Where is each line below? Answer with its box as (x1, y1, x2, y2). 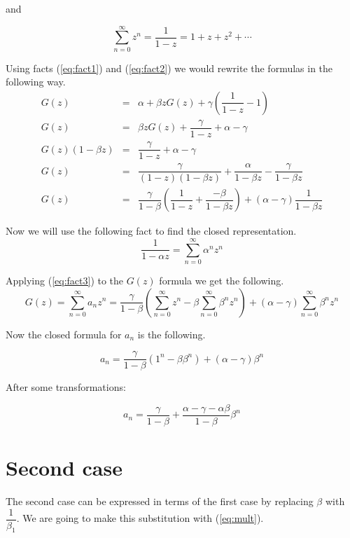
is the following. (137, 326, 206, 341)
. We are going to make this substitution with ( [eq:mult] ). (16, 511, 264, 525)
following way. (6, 74, 66, 89)
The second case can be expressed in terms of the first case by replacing (6, 494, 314, 508)
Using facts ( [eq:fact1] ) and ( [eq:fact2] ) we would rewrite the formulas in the (6, 60, 333, 75)
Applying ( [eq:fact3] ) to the (6, 273, 124, 287)
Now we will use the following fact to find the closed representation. (6, 223, 297, 238)
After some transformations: (6, 380, 126, 394)
